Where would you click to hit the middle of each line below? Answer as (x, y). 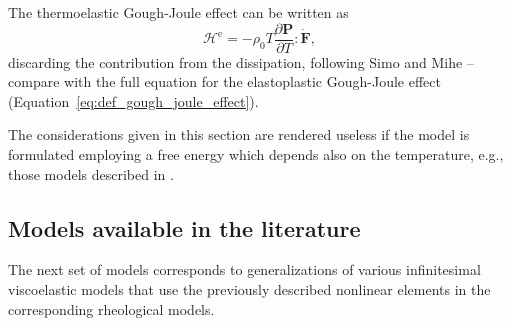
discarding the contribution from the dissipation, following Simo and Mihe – (241, 61)
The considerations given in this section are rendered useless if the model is (239, 134)
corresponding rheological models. (111, 308)
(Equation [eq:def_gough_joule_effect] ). (133, 100)
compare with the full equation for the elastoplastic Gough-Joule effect (224, 81)
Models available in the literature (184, 227)
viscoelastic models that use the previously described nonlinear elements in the (249, 289)
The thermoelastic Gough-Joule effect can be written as (178, 12)
